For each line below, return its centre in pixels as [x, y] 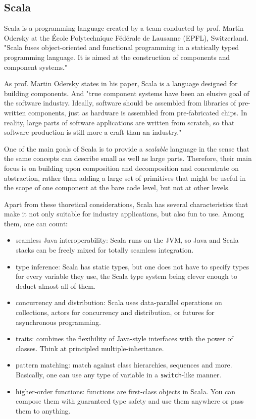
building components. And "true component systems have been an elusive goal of [127, 93]
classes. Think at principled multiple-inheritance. [90, 348]
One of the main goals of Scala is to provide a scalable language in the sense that [127, 148]
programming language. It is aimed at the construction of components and [117, 57]
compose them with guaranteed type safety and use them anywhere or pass [129, 401]
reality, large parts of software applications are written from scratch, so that [119, 122]
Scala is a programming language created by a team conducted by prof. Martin [124, 28]
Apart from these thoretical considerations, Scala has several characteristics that [126, 204]
